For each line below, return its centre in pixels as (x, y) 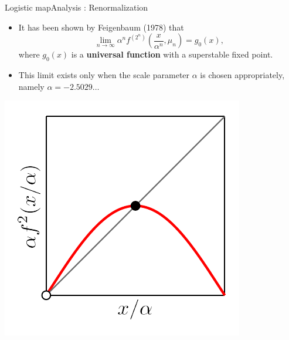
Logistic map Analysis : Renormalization (76, 7)
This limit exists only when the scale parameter (104, 74)
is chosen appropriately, (242, 74)
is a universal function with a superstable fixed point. (172, 54)
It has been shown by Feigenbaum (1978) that (101, 27)
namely (31, 86)
